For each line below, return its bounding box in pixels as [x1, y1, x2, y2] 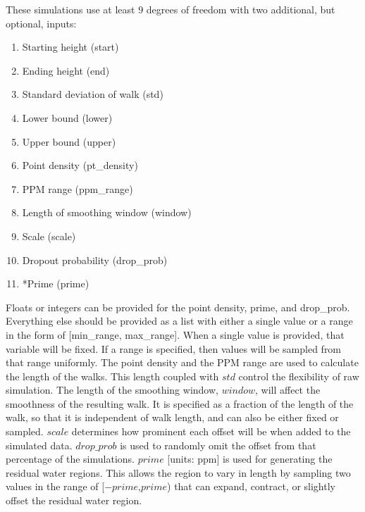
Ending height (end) [22, 63, 110, 77]
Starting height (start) [22, 39, 119, 54]
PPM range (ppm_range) [22, 181, 133, 196]
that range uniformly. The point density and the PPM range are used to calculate [6, 355, 359, 370]
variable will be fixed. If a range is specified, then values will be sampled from [6, 341, 342, 356]
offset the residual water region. [6, 493, 142, 508]
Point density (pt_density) [22, 158, 138, 173]
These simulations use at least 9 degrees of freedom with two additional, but [6, 2, 335, 16]
